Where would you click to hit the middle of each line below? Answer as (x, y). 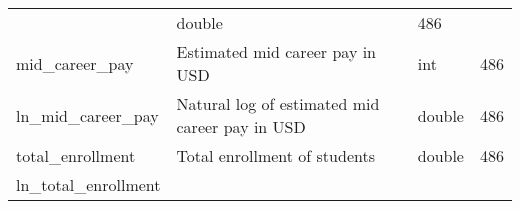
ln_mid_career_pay (87, 115)
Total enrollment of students (275, 155)
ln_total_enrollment (88, 184)
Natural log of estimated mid (278, 103)
